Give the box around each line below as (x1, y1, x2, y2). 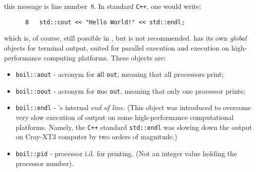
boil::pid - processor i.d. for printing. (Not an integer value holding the (15, 148, 237, 158)
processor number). (15, 158, 74, 168)
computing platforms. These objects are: (44, 52, 166, 62)
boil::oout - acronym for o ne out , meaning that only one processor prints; (15, 85, 245, 96)
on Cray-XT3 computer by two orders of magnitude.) (15, 131, 177, 142)
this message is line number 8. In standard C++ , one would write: (4, 1, 202, 11)
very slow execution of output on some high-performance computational (15, 112, 234, 122)
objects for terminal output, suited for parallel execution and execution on (4, 42, 229, 53)
